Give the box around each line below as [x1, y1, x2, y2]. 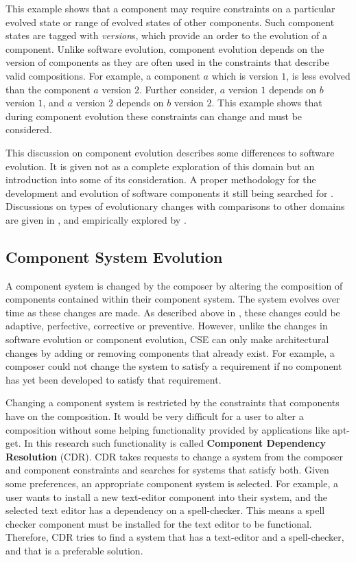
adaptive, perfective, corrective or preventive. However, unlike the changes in [5, 318, 328, 333]
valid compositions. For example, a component [5, 68, 200, 82]
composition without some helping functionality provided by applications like [5, 422, 330, 436]
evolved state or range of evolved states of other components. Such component [5, 14, 335, 29]
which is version [211, 68, 278, 82]
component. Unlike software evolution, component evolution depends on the [5, 41, 324, 56]
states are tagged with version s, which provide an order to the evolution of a [5, 28, 327, 43]
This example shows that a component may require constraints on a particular [5, 1, 335, 15]
